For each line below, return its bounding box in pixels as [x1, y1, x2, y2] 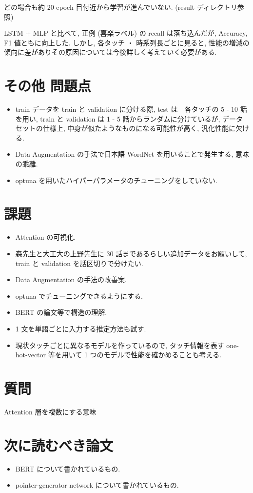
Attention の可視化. [15, 232, 76, 242]
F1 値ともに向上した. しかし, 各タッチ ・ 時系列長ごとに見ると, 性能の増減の [4, 37, 250, 47]
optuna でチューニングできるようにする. [15, 290, 143, 301]
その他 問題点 [4, 76, 91, 96]
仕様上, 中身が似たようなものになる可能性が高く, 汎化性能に [42, 123, 235, 133]
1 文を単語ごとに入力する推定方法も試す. [15, 323, 146, 333]
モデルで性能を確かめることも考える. [103, 349, 222, 360]
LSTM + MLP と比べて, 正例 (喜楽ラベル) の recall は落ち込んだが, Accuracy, [4, 28, 248, 38]
